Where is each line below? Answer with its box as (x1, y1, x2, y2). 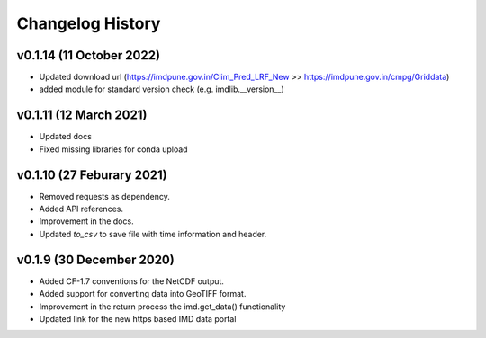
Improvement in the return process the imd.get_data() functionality (39, 301, 286, 312)
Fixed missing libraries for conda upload (39, 144, 188, 155)
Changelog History (16, 13, 161, 33)
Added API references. (39, 203, 123, 215)
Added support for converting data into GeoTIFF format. (39, 289, 247, 299)
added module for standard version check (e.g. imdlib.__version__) (39, 84, 284, 94)
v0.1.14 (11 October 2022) (16, 48, 161, 63)
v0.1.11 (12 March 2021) (16, 108, 148, 123)
